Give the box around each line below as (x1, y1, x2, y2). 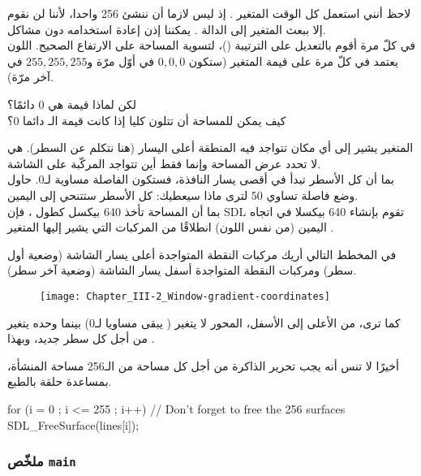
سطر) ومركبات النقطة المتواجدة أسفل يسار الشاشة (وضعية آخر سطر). (7, 262, 357, 279)
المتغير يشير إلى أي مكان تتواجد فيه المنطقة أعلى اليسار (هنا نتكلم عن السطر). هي (7, 139, 414, 156)
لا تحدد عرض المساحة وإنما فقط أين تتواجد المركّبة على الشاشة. (7, 154, 321, 171)
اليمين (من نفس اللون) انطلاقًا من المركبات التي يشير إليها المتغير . (7, 219, 334, 236)
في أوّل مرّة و (87, 52, 154, 69)
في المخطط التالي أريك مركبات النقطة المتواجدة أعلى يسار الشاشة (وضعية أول (7, 245, 397, 262)
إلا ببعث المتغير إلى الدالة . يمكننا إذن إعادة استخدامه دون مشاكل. (7, 20, 326, 37)
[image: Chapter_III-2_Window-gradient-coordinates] (40, 290, 330, 302)
